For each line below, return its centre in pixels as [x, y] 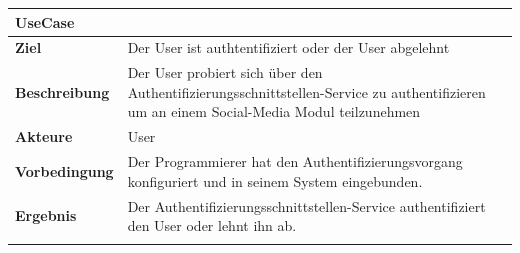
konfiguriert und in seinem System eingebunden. [275, 180]
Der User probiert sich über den [225, 72]
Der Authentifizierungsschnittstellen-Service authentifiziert [306, 205]
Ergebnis [46, 215]
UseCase [45, 21]
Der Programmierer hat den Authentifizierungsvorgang [295, 161]
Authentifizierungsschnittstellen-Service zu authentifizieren [306, 91]
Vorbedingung [64, 170]
